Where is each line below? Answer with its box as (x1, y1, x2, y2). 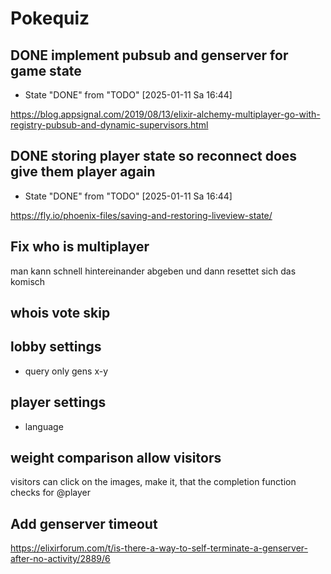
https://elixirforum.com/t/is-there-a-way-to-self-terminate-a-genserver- (10, 542, 309, 554)
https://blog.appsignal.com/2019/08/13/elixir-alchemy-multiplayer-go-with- (10, 108, 321, 120)
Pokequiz (10, 7, 90, 30)
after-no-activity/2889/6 (10, 553, 111, 565)
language (24, 420, 64, 432)
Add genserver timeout (10, 515, 158, 532)
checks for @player (10, 487, 91, 499)
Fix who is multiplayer (10, 238, 150, 256)
